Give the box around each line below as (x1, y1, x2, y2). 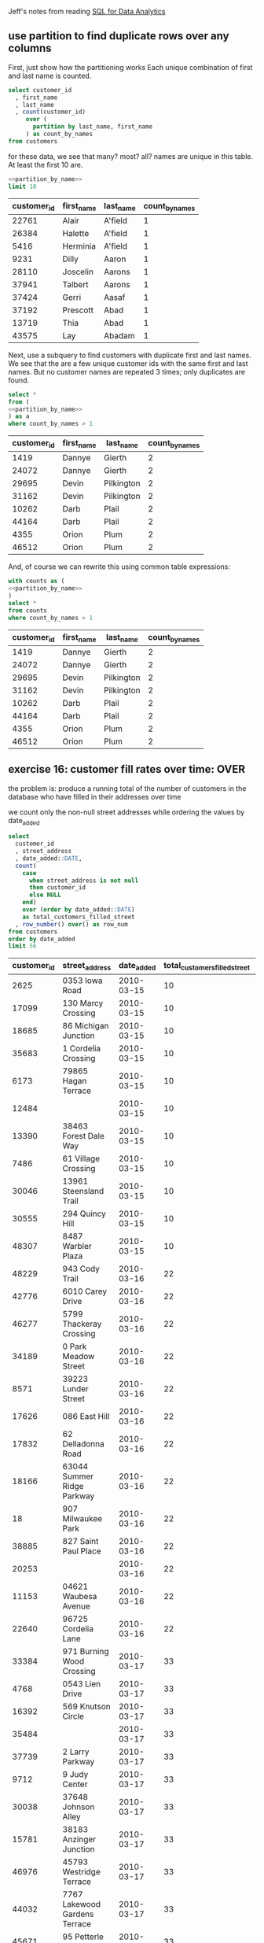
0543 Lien (62, 1678, 101, 1689)
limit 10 (8, 183, 37, 190)
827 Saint (62, 1535, 99, 1546)
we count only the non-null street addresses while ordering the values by (8, 807, 245, 817)
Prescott (62, 305, 94, 316)
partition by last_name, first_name (32, 123, 153, 131)
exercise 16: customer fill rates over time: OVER (8, 763, 246, 776)
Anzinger (62, 1834, 97, 1845)
